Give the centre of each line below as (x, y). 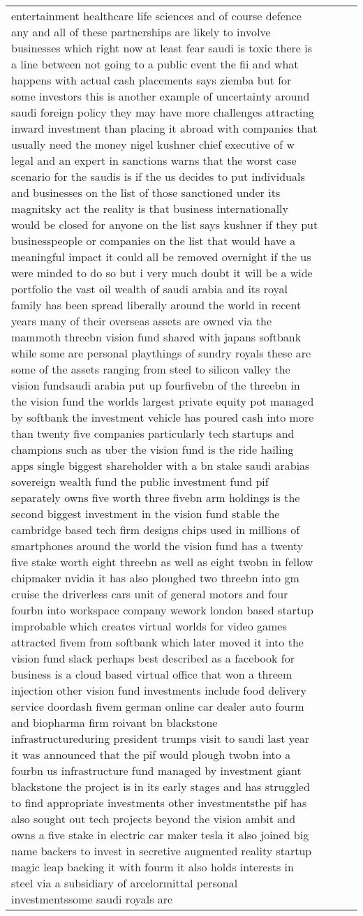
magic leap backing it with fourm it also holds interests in (153, 867)
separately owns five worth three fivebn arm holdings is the (156, 497)
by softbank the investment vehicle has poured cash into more (163, 417)
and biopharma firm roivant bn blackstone (114, 722)
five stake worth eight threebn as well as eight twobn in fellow (162, 562)
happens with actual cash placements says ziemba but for (151, 80)
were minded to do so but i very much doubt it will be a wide (162, 273)
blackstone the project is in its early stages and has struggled (161, 786)
